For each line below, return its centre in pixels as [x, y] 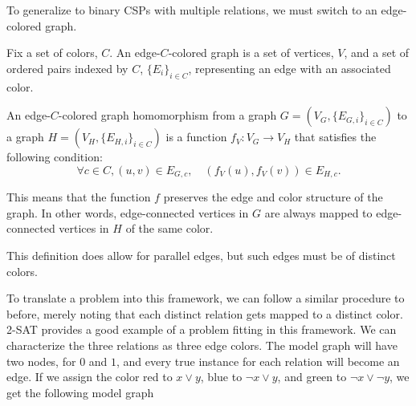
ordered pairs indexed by [67, 68]
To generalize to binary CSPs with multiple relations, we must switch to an [192, 10]
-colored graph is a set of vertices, [251, 53]
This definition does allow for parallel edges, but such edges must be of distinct [201, 255]
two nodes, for [41, 361]
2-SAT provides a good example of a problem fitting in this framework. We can [202, 329]
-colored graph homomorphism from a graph [167, 115]
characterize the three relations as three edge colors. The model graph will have [202, 345]
